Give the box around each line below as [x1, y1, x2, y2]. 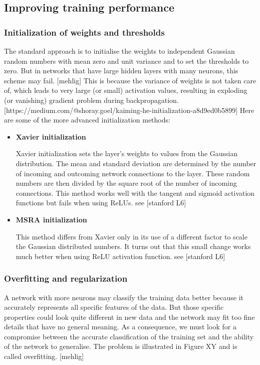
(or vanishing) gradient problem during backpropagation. [4, 94, 179, 105]
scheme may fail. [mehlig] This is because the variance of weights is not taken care [4, 75, 256, 85]
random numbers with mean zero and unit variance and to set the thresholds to [4, 55, 249, 66]
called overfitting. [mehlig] [4, 351, 84, 361]
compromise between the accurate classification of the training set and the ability [4, 331, 254, 341]
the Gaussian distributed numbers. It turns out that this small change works [16, 241, 251, 252]
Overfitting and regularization [4, 272, 128, 285]
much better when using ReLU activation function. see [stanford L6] [16, 251, 225, 261]
